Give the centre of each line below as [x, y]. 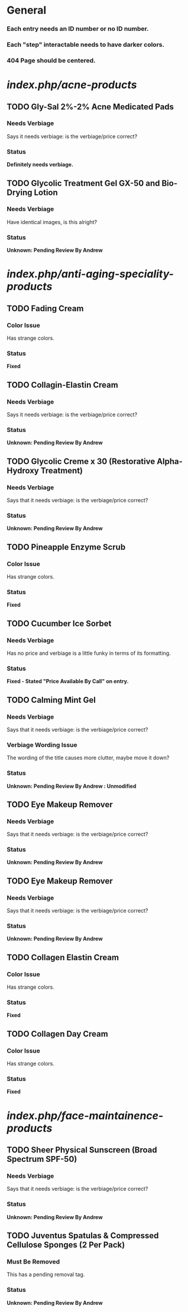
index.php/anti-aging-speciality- [90, 274]
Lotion [46, 192]
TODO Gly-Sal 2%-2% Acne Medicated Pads [90, 107]
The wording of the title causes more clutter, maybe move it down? [88, 758]
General [27, 10]
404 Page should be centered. [51, 60]
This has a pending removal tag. [46, 1275]
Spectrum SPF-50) [42, 1159]
